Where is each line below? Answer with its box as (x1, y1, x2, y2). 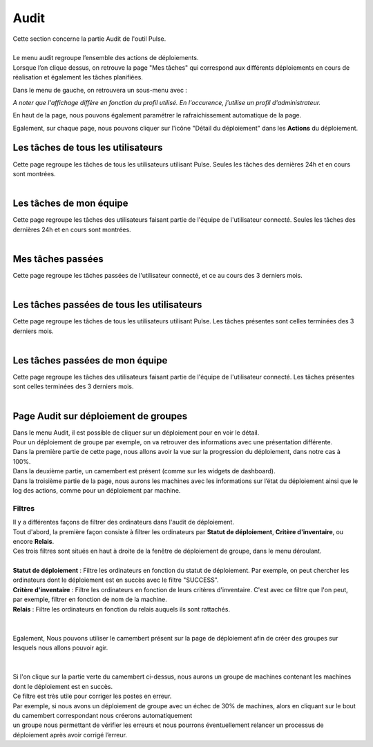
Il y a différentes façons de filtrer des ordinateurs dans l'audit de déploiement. (12, 518, 235, 527)
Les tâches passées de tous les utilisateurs (12, 299, 202, 311)
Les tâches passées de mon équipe (12, 354, 168, 366)
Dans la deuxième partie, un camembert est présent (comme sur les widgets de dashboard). (12, 467, 276, 475)
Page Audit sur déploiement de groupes (12, 410, 188, 422)
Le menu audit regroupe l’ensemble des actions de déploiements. (12, 54, 199, 62)
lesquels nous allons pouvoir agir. (12, 643, 108, 652)
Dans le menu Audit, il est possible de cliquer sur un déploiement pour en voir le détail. (12, 428, 260, 437)
